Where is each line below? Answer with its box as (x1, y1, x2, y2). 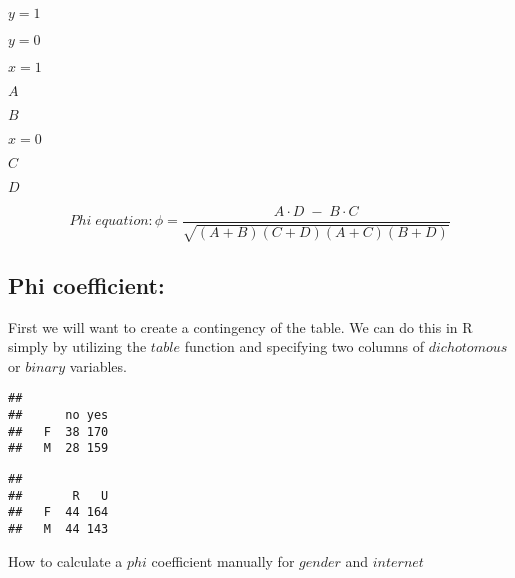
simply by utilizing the (8, 336, 147, 357)
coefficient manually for (151, 550, 295, 571)
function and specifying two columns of (184, 336, 425, 357)
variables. (69, 355, 127, 376)
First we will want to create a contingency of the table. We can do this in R (8, 316, 473, 337)
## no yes (8, 408, 109, 423)
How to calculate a (8, 550, 123, 571)
